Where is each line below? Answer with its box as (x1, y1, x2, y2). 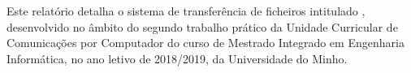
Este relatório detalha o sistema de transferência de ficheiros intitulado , (6, 2, 366, 19)
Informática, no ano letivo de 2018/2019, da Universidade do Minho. (6, 49, 348, 67)
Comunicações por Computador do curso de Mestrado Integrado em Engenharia (6, 34, 405, 51)
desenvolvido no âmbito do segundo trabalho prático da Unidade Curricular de (6, 18, 398, 35)
